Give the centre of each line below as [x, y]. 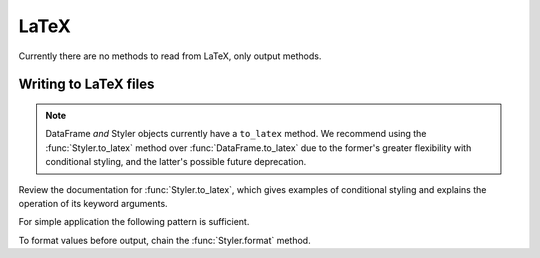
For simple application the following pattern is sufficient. [134, 222]
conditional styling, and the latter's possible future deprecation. [176, 162]
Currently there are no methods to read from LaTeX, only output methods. [170, 56]
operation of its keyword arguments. [93, 203]
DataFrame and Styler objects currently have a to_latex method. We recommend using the [236, 134]
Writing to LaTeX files [86, 84]
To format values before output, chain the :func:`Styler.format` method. [164, 240]
